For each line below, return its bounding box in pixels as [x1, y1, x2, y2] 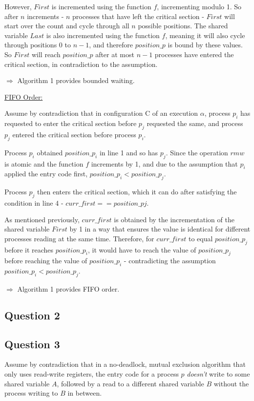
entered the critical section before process [12, 129, 136, 139]
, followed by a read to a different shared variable [57, 378, 204, 388]
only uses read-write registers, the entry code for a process [4, 369, 179, 379]
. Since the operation [166, 147, 228, 157]
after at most [95, 49, 134, 59]
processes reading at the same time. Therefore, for [4, 233, 154, 243]
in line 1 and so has [99, 147, 158, 157]
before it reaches [4, 244, 54, 254]
